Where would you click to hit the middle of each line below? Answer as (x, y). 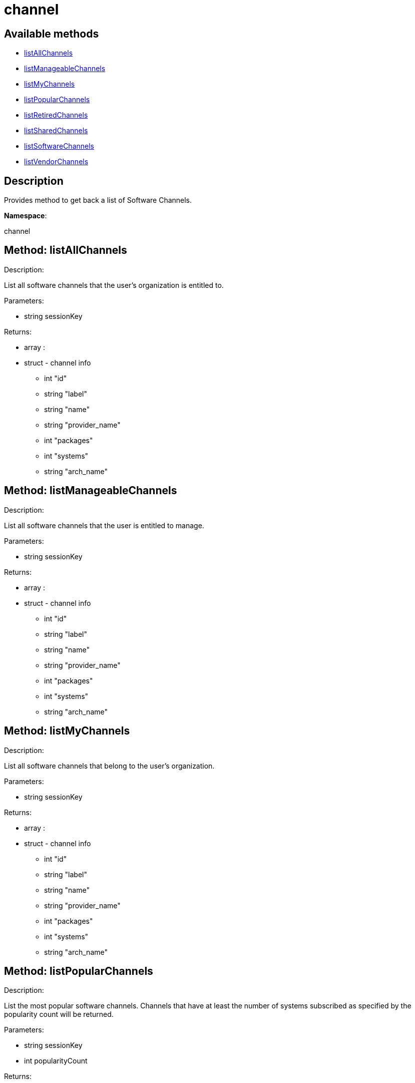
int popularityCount (56, 1061)
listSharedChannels (56, 131)
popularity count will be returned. (59, 1014)
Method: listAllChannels (66, 250)
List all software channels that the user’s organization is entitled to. (114, 285)
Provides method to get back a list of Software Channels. (98, 200)
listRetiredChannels (56, 115)
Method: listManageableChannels (91, 491)
